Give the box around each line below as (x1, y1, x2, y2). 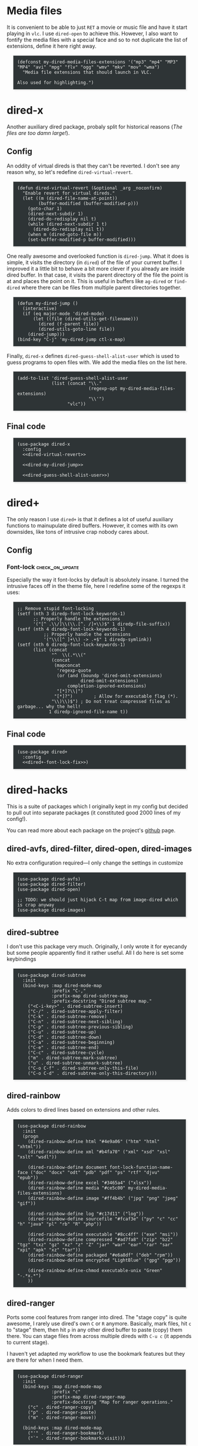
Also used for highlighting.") (17, 80, 94, 86)
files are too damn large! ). (6, 129, 70, 136)
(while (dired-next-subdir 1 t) (28, 221, 107, 228)
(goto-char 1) (28, 206, 62, 212)
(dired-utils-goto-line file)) (38, 326, 115, 333)
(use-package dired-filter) (17, 881, 86, 887)
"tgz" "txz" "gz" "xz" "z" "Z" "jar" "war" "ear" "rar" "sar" (17, 1241, 173, 1248)
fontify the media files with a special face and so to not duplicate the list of (6, 36, 188, 43)
